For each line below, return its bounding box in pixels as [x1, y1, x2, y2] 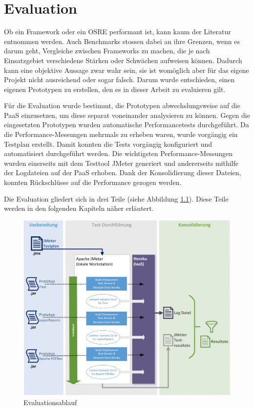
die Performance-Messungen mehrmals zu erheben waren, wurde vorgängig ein [4, 129, 238, 139]
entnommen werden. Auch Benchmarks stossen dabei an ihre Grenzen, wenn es [4, 36, 240, 46]
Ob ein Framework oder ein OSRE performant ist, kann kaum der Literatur [4, 26, 231, 37]
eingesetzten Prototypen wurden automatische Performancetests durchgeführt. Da [4, 119, 249, 130]
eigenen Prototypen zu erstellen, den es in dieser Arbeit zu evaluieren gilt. [4, 84, 226, 94]
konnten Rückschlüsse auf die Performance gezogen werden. [4, 177, 182, 187]
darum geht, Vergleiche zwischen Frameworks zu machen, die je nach [4, 45, 210, 56]
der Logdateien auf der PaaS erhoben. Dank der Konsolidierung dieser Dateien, [4, 167, 241, 178]
